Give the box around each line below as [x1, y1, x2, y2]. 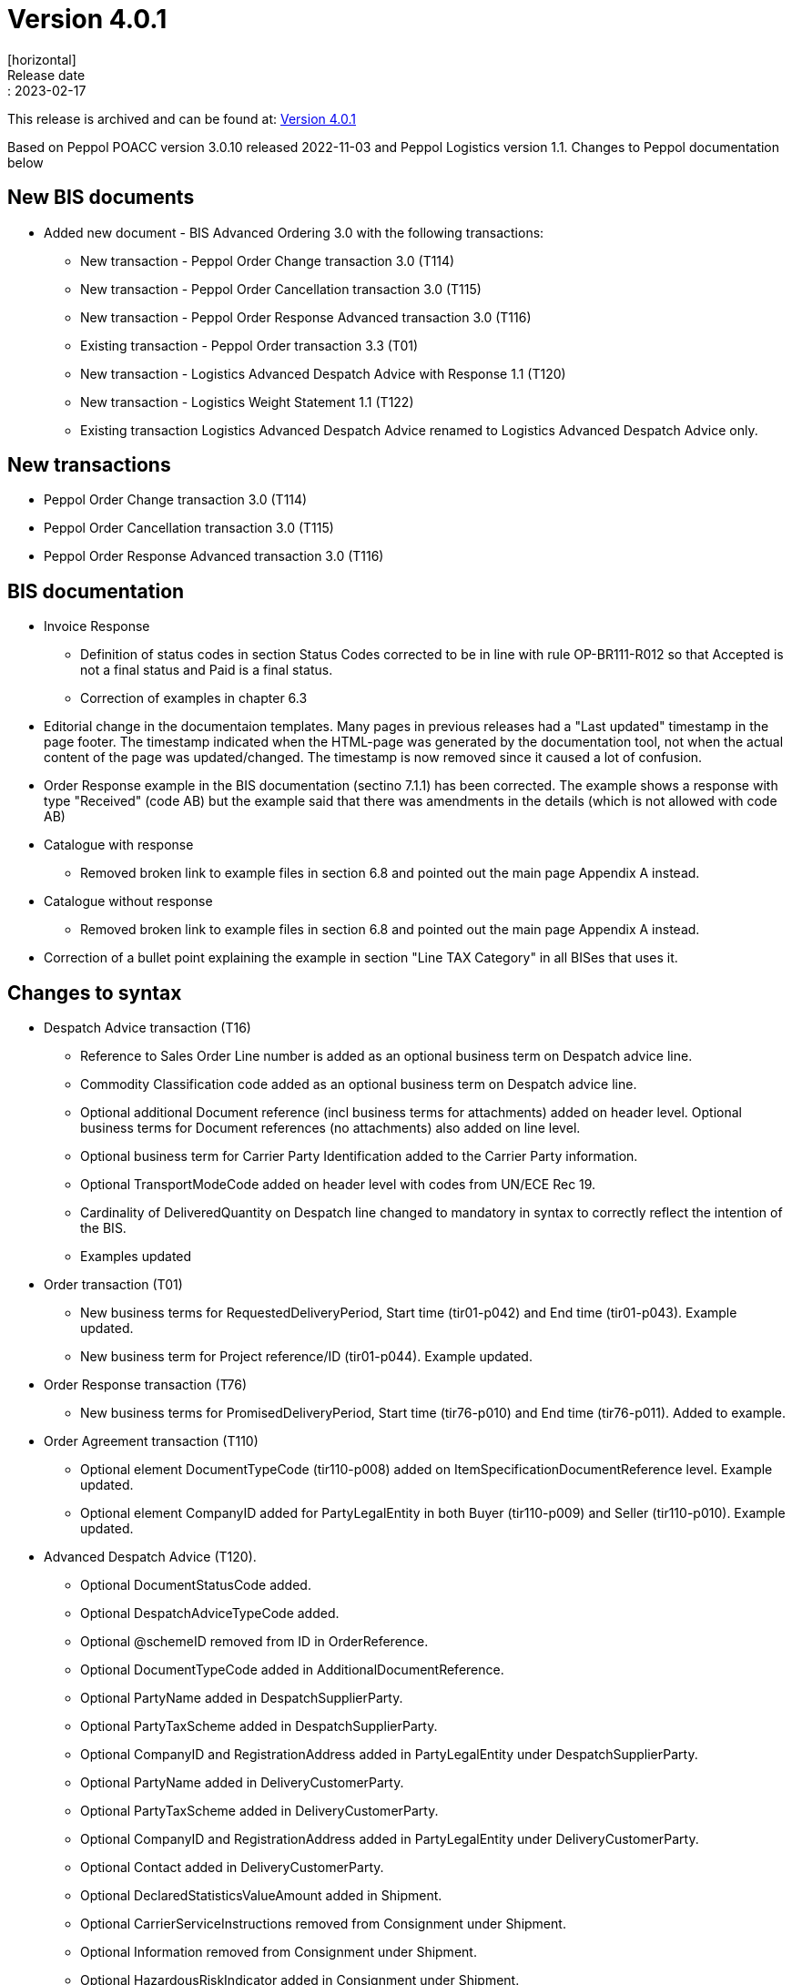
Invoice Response [44, 618, 150, 635]
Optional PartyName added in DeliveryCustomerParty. [80, 1775, 404, 1791]
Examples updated [80, 1248, 192, 1265]
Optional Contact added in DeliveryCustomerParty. [80, 1859, 384, 1876]
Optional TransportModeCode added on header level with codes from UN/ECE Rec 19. [80, 1176, 596, 1193]
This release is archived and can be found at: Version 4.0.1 [7, 110, 356, 127]
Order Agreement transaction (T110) [44, 1433, 259, 1450]
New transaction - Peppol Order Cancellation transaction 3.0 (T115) [80, 280, 482, 297]
